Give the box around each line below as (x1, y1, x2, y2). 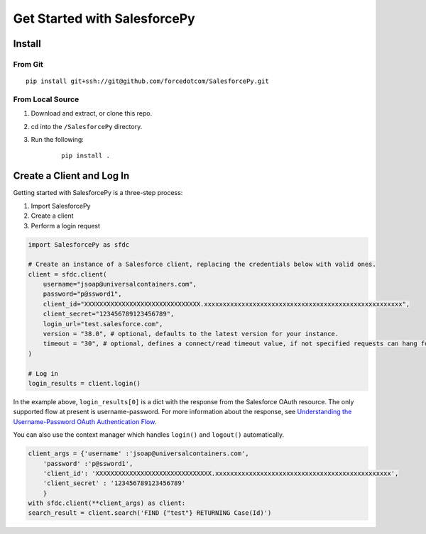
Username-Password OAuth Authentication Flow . (13, 417, 157, 425)
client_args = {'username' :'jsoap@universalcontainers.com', (28, 450, 249, 457)
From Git (13, 59, 44, 69)
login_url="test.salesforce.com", (43, 320, 163, 328)
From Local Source (13, 94, 80, 104)
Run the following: (31, 135, 84, 144)
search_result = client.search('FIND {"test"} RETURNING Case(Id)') (28, 509, 272, 517)
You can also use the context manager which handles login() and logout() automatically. (13, 430, 284, 439)
